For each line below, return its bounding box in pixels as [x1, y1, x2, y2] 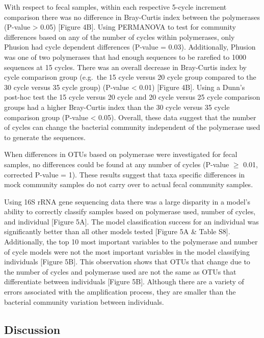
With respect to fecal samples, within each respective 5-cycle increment [4, 2, 227, 12]
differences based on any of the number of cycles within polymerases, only [4, 31, 235, 42]
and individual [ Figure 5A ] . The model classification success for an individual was [4, 216, 259, 227]
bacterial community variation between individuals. [4, 296, 164, 307]
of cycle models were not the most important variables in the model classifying [4, 246, 250, 257]
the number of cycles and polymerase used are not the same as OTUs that [4, 266, 236, 277]
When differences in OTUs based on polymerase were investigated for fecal [4, 149, 237, 160]
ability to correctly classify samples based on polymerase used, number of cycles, [4, 206, 256, 217]
